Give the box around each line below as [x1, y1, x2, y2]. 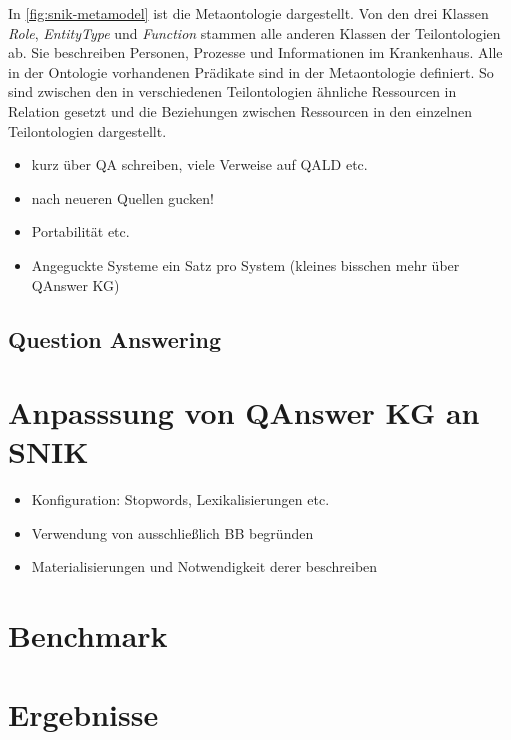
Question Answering [8, 323, 221, 354]
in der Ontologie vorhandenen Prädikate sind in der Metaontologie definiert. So [8, 61, 494, 82]
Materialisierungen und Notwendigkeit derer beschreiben [31, 556, 378, 577]
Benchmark [8, 615, 168, 656]
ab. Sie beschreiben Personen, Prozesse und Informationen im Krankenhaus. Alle [8, 42, 503, 63]
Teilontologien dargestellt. [8, 120, 167, 141]
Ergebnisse [8, 693, 159, 734]
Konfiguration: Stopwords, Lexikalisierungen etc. [31, 489, 330, 510]
